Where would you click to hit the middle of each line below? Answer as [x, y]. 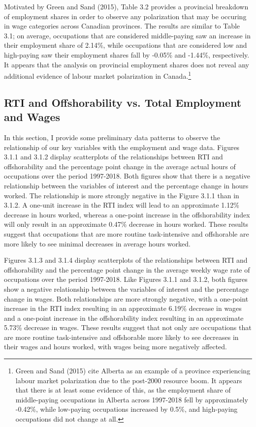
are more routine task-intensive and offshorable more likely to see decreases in [121, 337]
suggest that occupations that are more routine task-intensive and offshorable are [127, 233]
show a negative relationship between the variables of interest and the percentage [127, 289]
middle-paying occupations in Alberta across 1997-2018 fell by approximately [132, 399]
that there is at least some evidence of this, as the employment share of [123, 390]
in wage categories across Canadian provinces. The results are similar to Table [122, 26]
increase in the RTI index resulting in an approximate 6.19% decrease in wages [123, 308]
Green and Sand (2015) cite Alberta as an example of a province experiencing [133, 371]
